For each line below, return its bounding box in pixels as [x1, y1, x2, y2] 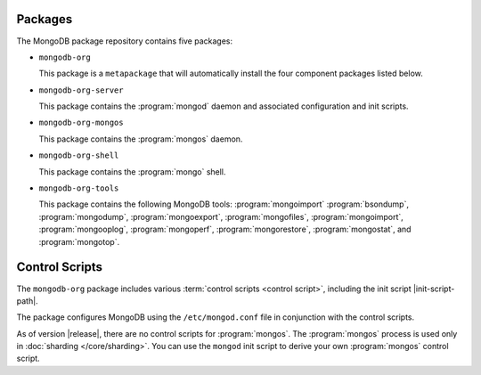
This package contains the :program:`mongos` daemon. [38, 134, 243, 144]
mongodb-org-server [38, 85, 124, 95]
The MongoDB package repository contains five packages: [16, 36, 233, 46]
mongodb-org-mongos [38, 118, 124, 128]
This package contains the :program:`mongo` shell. [38, 166, 226, 177]
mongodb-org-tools [38, 183, 119, 193]
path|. [16, 295, 39, 306]
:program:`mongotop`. [38, 236, 120, 247]
